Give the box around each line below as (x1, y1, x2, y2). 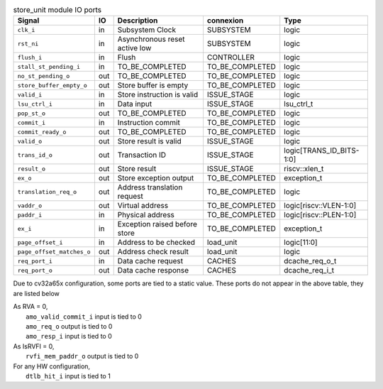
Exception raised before (117, 219, 198, 229)
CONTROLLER (206, 53, 255, 62)
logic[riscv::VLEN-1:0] (284, 201, 357, 211)
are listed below (13, 289, 60, 297)
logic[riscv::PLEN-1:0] (284, 210, 357, 220)
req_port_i (17, 257, 53, 265)
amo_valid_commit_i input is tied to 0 (26, 312, 142, 321)
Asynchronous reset (117, 34, 185, 44)
